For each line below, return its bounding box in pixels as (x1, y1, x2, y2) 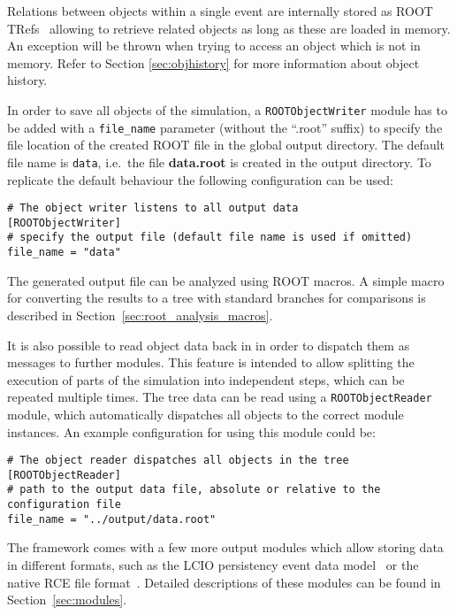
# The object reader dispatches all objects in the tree (7, 454, 349, 467)
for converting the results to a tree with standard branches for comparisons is (7, 288, 426, 307)
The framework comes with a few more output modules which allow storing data (7, 538, 444, 557)
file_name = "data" (7, 246, 121, 259)
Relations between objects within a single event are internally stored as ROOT (7, 2, 433, 19)
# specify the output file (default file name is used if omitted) (7, 231, 413, 244)
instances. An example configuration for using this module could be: (7, 422, 376, 441)
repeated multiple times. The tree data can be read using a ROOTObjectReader (7, 388, 432, 406)
